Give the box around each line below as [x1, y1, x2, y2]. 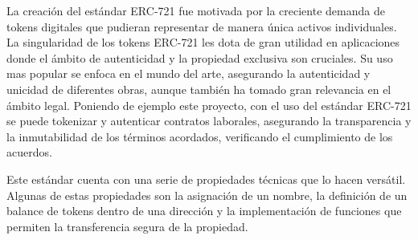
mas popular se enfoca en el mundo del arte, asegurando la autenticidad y [6, 65, 371, 82]
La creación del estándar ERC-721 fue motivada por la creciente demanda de [6, 2, 385, 18]
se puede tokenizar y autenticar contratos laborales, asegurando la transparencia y [6, 112, 412, 129]
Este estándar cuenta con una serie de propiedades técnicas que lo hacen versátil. [6, 170, 406, 187]
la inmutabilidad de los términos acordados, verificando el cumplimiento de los [6, 128, 393, 144]
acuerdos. [6, 144, 52, 161]
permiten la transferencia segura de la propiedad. [6, 218, 248, 234]
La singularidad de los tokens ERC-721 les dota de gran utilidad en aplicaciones [6, 34, 400, 51]
